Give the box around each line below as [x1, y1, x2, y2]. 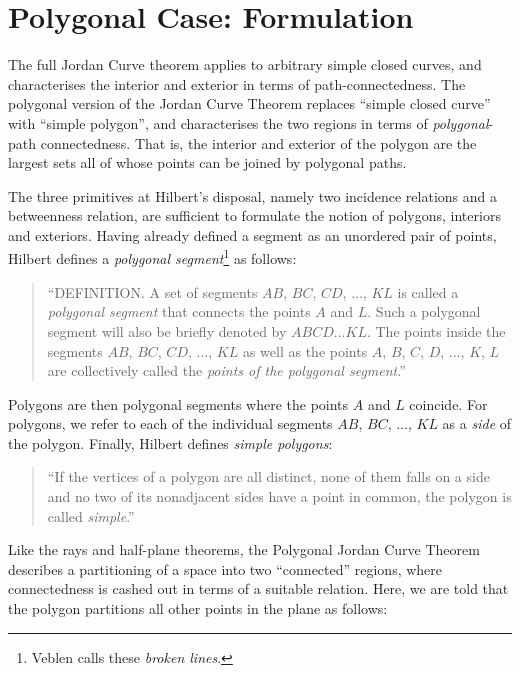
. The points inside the [366, 320, 506, 341]
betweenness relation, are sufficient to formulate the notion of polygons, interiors [8, 205, 501, 226]
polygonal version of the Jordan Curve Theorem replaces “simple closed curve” [8, 93, 491, 114]
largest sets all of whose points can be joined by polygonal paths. [8, 152, 407, 173]
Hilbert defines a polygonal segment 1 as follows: [8, 245, 297, 269]
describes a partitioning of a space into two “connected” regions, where [8, 558, 443, 579]
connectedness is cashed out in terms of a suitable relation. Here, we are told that [8, 578, 509, 599]
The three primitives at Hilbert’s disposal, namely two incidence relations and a [8, 185, 497, 206]
